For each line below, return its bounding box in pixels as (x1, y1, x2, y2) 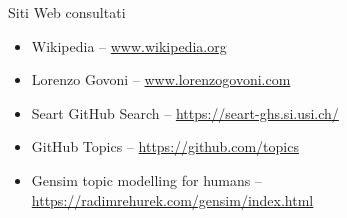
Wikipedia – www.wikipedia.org (31, 35, 227, 56)
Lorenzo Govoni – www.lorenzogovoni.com (31, 69, 291, 90)
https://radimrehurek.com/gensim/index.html (31, 189, 314, 210)
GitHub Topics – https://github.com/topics (31, 136, 299, 157)
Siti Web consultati (8, 2, 126, 22)
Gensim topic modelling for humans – (31, 169, 262, 190)
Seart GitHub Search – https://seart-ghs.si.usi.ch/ (31, 102, 339, 123)
